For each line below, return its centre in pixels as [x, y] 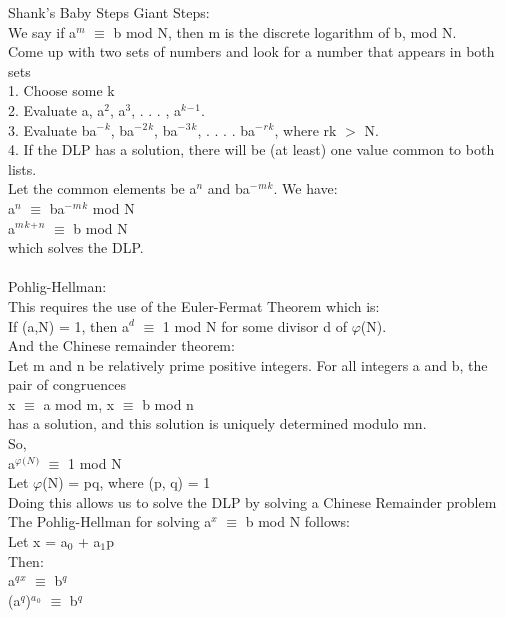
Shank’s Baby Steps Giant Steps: [109, 12]
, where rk [305, 129]
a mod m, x [79, 403]
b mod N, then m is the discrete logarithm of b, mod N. [285, 31]
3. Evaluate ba [52, 129]
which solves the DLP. [76, 247]
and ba [228, 188]
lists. [22, 168]
